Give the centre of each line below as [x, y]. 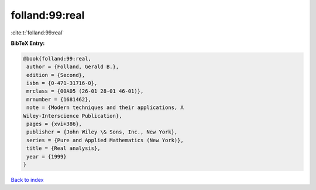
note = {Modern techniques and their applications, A [105, 108]
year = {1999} [47, 156]
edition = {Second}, [56, 75]
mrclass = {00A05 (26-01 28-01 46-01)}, [85, 91]
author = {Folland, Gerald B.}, [73, 67]
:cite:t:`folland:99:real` [37, 33]
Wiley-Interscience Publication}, [73, 116]
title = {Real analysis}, [63, 148]
